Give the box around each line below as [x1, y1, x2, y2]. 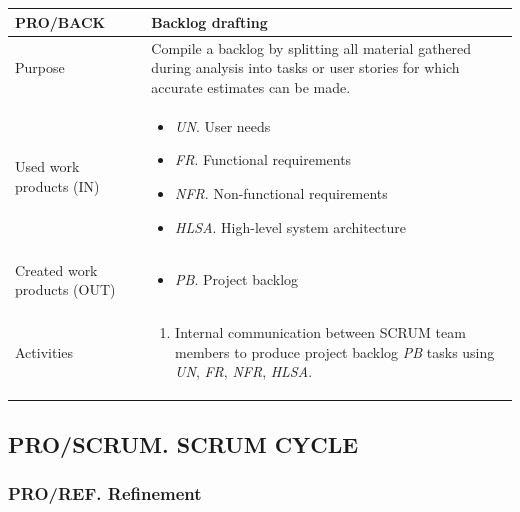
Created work [15, 259, 98, 280]
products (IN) [15, 175, 100, 196]
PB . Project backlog [175, 269, 299, 290]
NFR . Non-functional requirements [175, 182, 388, 203]
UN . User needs [175, 115, 271, 136]
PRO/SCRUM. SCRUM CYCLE [8, 428, 359, 459]
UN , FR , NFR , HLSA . [175, 361, 313, 382]
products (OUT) [15, 279, 116, 300]
